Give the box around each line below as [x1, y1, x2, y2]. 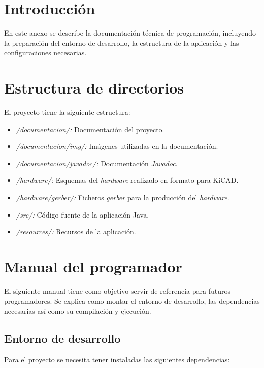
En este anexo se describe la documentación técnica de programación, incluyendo [4, 27, 256, 38]
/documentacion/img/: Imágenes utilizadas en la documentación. [16, 141, 218, 151]
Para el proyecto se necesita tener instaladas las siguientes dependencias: [4, 354, 230, 364]
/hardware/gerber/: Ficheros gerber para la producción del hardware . [16, 192, 229, 202]
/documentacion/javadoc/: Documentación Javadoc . [16, 158, 178, 168]
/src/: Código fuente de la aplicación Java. [16, 209, 149, 220]
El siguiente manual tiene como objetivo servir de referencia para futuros [4, 285, 230, 296]
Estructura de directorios [4, 77, 184, 98]
